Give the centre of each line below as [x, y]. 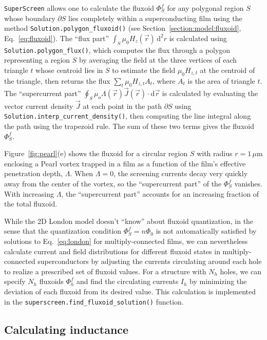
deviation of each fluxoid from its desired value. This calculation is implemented [130, 291]
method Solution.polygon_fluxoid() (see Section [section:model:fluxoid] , [123, 28]
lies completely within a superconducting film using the [155, 18]
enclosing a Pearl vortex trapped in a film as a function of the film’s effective [125, 163]
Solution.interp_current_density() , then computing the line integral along [128, 116]
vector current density [39, 106]
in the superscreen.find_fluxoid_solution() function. [94, 301]
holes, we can [241, 271]
